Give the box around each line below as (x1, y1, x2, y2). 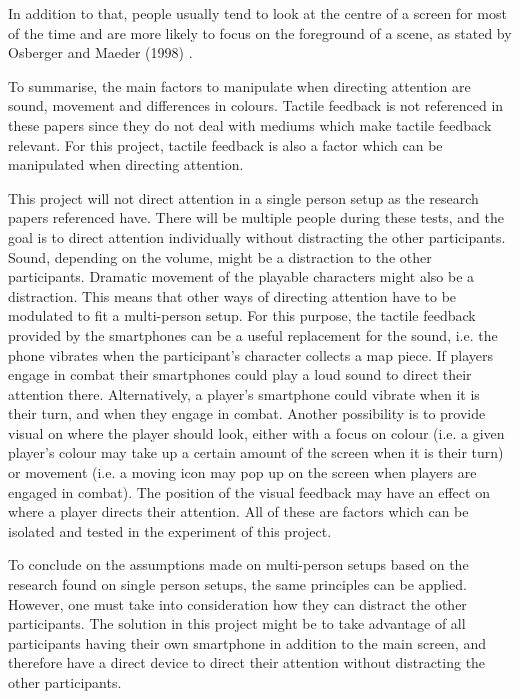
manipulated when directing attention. (8, 154, 244, 175)
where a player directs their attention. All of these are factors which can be (8, 501, 469, 522)
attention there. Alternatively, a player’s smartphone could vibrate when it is (8, 383, 480, 404)
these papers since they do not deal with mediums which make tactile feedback (8, 114, 492, 135)
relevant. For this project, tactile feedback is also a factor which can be (8, 134, 443, 155)
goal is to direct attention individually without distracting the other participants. (8, 226, 506, 247)
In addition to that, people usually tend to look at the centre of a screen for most (8, 3, 507, 23)
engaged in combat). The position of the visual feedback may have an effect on (8, 481, 490, 502)
